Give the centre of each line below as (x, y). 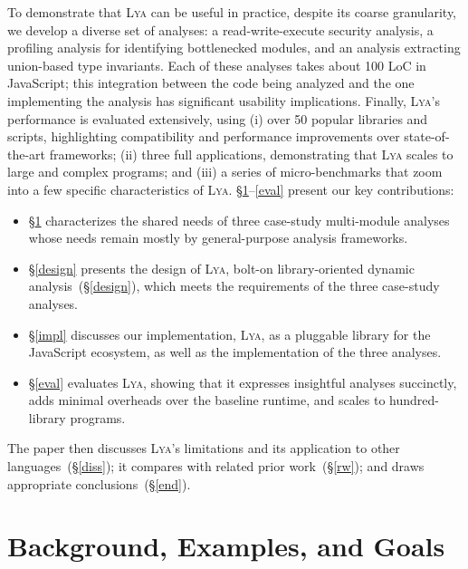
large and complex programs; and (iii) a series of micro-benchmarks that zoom (225, 172)
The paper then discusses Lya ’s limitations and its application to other (204, 448)
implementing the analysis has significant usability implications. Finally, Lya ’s (224, 100)
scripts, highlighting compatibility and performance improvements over (204, 136)
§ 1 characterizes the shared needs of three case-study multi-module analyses (239, 220)
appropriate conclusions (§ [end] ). (99, 483)
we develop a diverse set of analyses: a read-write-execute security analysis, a (220, 29)
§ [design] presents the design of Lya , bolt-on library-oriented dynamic (221, 268)
